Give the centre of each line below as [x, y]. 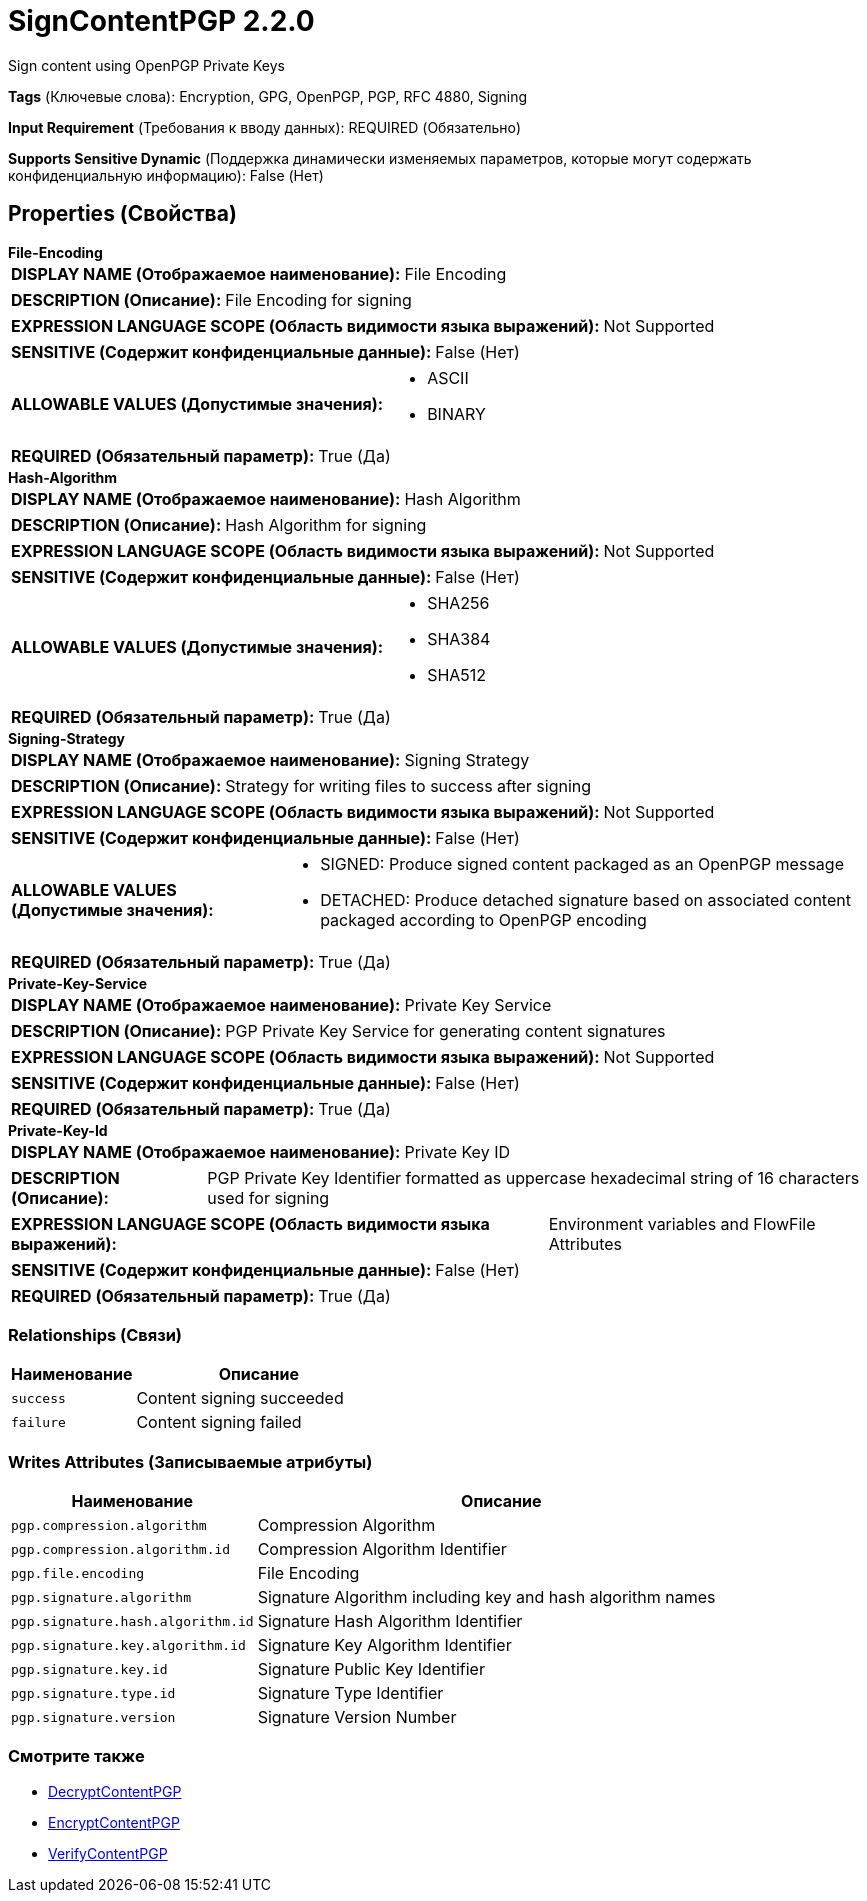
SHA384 [459, 638]
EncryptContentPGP [114, 1822]
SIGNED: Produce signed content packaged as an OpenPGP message [582, 863]
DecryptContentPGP [115, 1791]
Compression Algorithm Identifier [382, 1549]
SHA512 [457, 674]
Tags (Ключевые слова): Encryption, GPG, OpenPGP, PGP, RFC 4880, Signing [268, 96]
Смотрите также [76, 1756]
